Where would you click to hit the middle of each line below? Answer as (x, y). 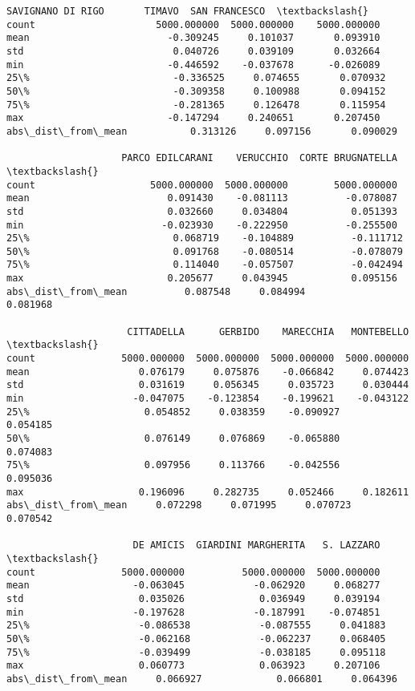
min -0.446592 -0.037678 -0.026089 (193, 65)
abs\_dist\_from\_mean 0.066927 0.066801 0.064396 (202, 679)
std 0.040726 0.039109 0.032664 (193, 51)
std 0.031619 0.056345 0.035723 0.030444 (208, 385)
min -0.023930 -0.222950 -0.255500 (202, 225)
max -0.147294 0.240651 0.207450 (193, 118)
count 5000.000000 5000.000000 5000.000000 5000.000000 (208, 359)
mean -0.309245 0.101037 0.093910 (193, 38)
